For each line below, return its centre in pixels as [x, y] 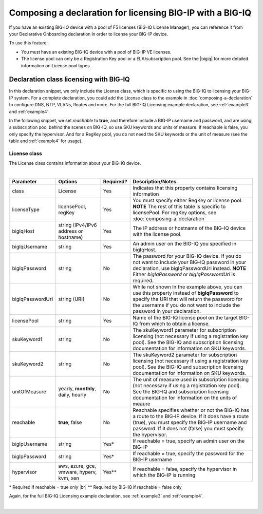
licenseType [26, 209]
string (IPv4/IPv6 [78, 225]
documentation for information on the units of [185, 398]
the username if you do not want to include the [186, 305]
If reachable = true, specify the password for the [188, 454]
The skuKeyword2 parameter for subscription [185, 355]
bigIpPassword [29, 457]
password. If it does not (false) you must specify [188, 429]
